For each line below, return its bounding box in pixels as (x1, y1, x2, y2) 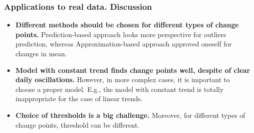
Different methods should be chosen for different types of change (15, 20, 239, 30)
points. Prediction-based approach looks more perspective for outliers (15, 29, 226, 39)
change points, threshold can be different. (15, 119, 139, 130)
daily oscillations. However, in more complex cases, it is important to (15, 74, 230, 85)
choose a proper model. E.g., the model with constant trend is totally (15, 84, 224, 94)
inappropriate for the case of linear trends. (15, 93, 143, 104)
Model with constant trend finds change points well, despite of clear (15, 65, 250, 75)
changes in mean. (15, 48, 67, 58)
